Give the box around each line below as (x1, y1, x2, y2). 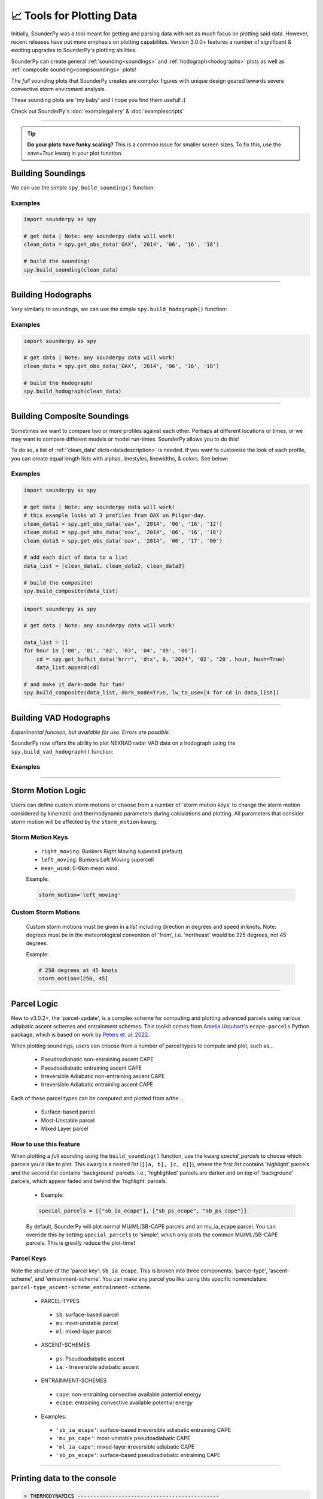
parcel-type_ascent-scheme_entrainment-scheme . (11, 1284, 152, 1291)
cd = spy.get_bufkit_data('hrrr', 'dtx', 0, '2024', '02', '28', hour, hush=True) (36, 655, 286, 663)
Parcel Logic (11, 998, 59, 1009)
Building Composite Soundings (11, 411, 129, 422)
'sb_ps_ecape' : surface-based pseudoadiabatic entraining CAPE (56, 1452, 221, 1459)
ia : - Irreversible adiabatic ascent (56, 1363, 139, 1371)
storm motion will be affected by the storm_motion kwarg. (11, 818, 158, 825)
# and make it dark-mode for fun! (23, 681, 125, 688)
